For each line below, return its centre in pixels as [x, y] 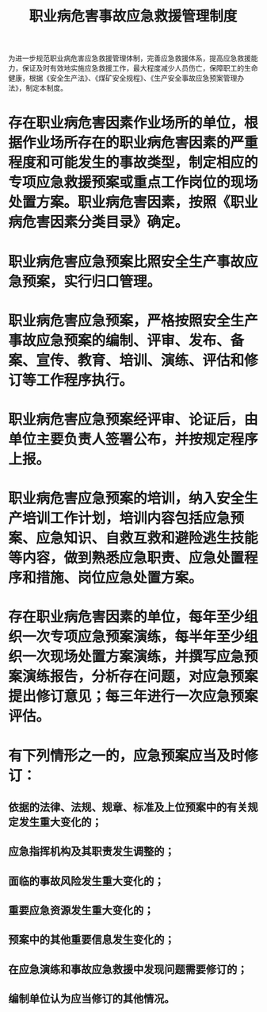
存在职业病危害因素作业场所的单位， [126, 123]
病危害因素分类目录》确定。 [99, 222]
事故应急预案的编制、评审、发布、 [120, 340]
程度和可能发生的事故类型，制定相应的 [133, 163]
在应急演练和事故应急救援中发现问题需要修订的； [128, 969]
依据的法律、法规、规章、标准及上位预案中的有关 [128, 807]
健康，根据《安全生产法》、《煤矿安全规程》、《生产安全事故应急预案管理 [123, 78]
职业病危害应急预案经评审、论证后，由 [133, 419]
